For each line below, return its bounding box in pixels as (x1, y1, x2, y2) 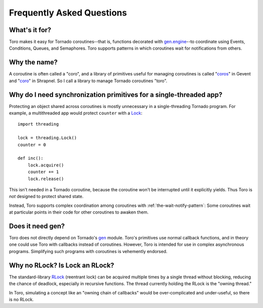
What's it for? (9, 26, 51, 34)
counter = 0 (18, 142, 46, 147)
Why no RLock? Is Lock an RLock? (9, 261, 114, 270)
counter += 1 (27, 169, 59, 175)
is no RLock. (9, 296, 34, 302)
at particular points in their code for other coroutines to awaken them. (9, 209, 149, 215)
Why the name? (9, 58, 58, 67)
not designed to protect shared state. (9, 194, 84, 199)
